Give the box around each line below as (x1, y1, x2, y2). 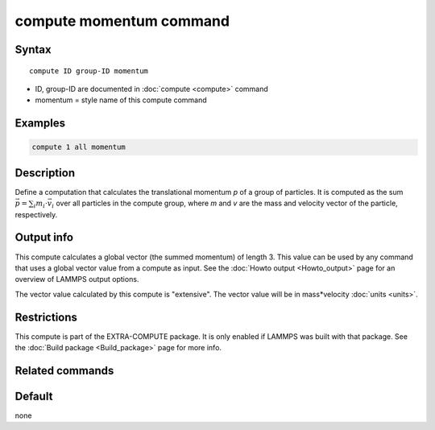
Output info (14, 230, 74, 245)
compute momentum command (14, 12, 230, 30)
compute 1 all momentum (31, 143, 126, 152)
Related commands (14, 363, 114, 378)
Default (14, 389, 53, 403)
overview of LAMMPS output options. (14, 275, 139, 284)
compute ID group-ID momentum (29, 66, 149, 76)
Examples (14, 117, 66, 130)
